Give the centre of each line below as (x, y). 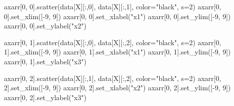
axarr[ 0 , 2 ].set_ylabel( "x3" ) (45, 97)
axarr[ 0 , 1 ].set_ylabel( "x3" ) (45, 61)
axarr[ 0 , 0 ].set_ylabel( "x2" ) (45, 26)
